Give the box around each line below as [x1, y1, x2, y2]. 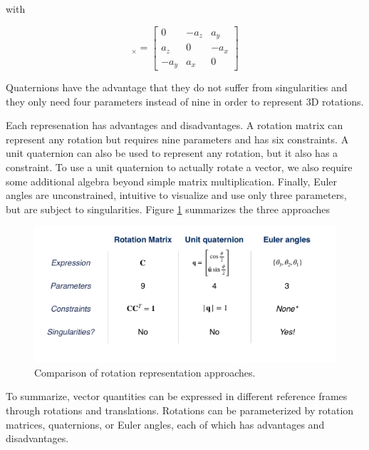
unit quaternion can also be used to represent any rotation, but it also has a [6, 145, 338, 160]
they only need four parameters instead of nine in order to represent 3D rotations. [6, 93, 364, 108]
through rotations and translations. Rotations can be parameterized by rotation [6, 403, 354, 418]
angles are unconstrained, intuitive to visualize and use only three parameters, [6, 188, 347, 203]
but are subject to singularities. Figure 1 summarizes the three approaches [6, 201, 331, 216]
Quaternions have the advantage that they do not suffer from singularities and [6, 80, 348, 95]
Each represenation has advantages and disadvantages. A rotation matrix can [6, 118, 343, 133]
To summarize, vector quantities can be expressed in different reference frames [6, 389, 348, 404]
